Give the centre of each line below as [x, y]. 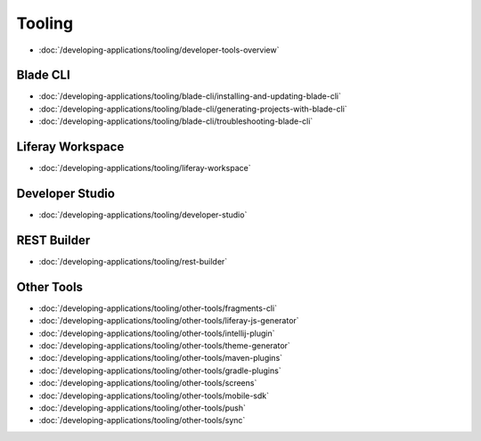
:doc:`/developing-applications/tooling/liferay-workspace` [145, 168]
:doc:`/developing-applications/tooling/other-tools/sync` [142, 421]
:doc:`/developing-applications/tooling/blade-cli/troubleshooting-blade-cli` [176, 121]
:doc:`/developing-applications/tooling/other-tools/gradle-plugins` [160, 371]
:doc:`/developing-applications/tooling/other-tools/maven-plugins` [161, 358]
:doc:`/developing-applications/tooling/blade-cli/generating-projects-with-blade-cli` [193, 109]
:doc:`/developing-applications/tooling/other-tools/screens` [148, 383]
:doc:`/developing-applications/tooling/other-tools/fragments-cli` [158, 308]
